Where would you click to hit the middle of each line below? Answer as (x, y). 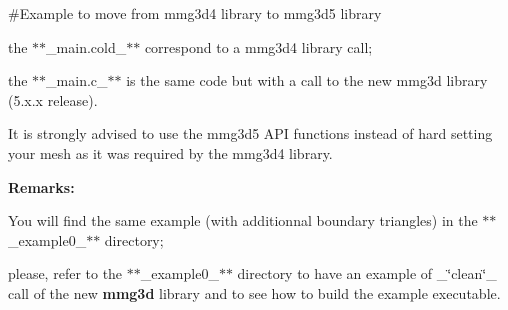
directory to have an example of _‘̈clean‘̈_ (367, 273)
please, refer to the (65, 273)
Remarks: (41, 186)
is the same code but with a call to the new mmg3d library (307, 80)
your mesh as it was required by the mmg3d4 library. (170, 152)
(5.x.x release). (53, 99)
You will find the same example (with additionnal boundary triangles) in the (243, 220)
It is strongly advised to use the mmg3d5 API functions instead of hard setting (250, 133)
